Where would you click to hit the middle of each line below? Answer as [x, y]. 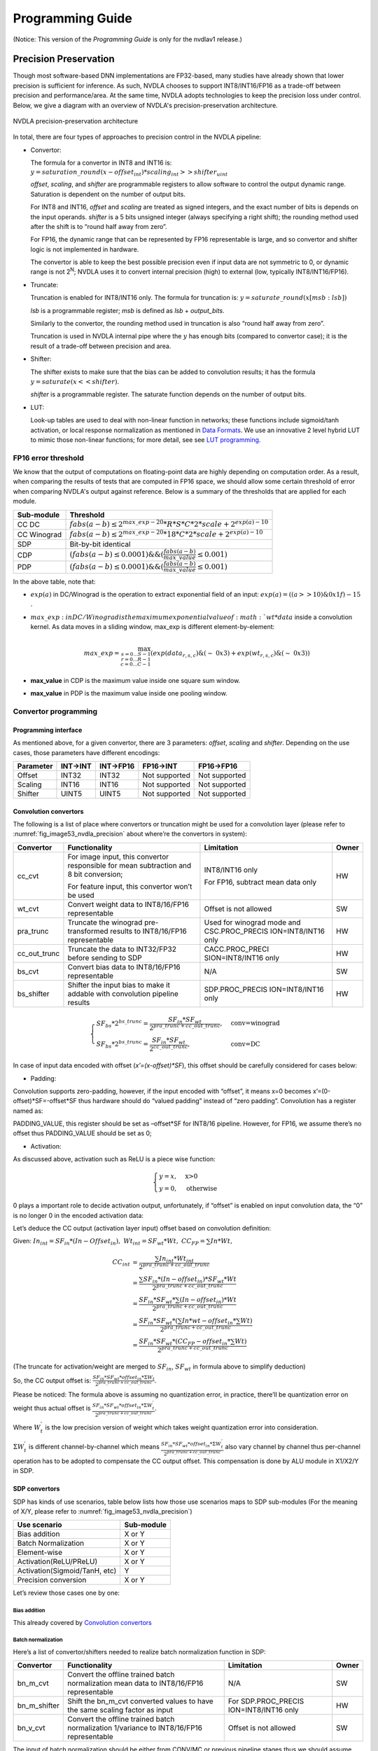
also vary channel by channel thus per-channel [293, 1447]
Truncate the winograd [105, 922]
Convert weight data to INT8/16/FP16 [128, 904]
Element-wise [40, 1553]
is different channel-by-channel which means [94, 1447]
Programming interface [48, 730]
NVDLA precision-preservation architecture [76, 121]
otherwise [201, 1189]
